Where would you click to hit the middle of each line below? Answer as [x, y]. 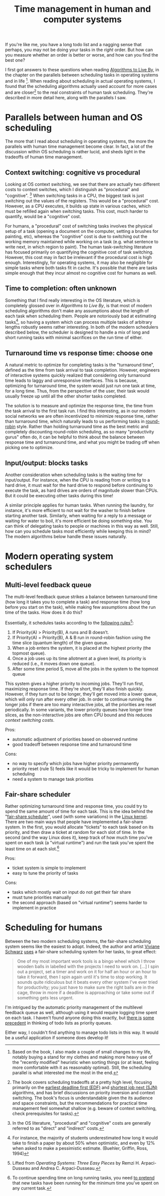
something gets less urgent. [45, 998]
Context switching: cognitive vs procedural [73, 172]
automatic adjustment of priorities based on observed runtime [75, 739]
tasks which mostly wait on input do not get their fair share [71, 892]
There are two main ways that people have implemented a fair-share [74, 822]
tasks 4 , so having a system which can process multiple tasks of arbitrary [79, 321]
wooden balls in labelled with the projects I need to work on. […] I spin [88, 967]
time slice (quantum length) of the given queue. [60, 643]
